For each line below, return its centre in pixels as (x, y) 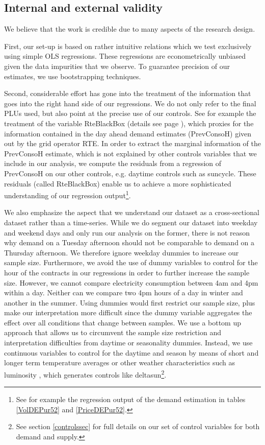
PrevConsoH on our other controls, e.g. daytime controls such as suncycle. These (130, 173)
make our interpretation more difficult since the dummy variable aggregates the (128, 312)
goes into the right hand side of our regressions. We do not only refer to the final (130, 103)
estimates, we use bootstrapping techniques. (73, 76)
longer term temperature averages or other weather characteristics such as (120, 362)
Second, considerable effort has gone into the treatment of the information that (128, 93)
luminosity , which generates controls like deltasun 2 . (85, 373)
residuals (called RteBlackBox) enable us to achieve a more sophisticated (118, 183)
